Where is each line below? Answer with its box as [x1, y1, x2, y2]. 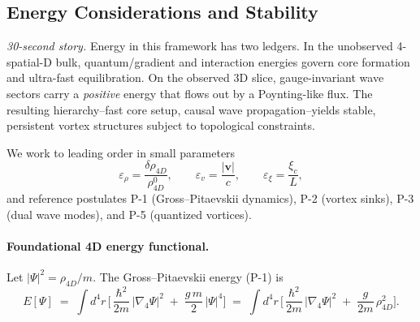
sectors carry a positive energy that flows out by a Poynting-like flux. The [6, 84, 373, 101]
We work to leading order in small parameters [6, 144, 236, 161]
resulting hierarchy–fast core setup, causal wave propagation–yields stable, [6, 101, 376, 118]
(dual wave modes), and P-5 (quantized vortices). [6, 205, 252, 222]
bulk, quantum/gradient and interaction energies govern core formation [55, 53, 410, 70]
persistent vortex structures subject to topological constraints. [6, 117, 315, 134]
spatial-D [6, 53, 52, 70]
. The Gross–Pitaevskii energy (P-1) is [93, 268, 284, 285]
